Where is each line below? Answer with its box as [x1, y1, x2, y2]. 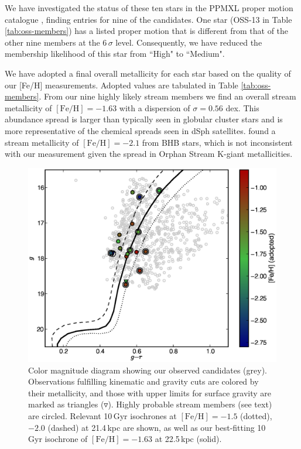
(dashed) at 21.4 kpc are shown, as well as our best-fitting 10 [47, 421, 266, 433]
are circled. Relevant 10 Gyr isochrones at [28, 409, 177, 421]
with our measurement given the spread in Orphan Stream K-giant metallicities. [5, 148, 293, 160]
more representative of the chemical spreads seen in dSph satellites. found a [5, 124, 276, 136]
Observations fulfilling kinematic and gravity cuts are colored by [28, 375, 259, 388]
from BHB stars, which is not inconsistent [142, 136, 293, 148]
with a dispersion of [119, 101, 190, 114]
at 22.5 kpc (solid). [155, 433, 222, 445]
